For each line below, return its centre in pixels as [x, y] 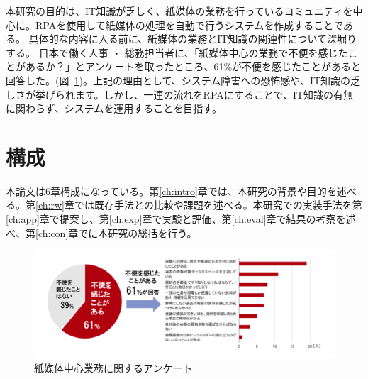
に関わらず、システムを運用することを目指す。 [114, 108]
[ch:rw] [50, 205]
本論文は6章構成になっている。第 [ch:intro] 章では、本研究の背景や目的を [171, 191]
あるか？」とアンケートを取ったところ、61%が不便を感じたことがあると [193, 66]
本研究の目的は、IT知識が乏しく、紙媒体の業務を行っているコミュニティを [179, 11]
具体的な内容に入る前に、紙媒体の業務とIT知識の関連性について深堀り [193, 39]
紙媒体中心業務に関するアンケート [113, 367]
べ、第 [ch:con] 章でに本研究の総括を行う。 [101, 232]
